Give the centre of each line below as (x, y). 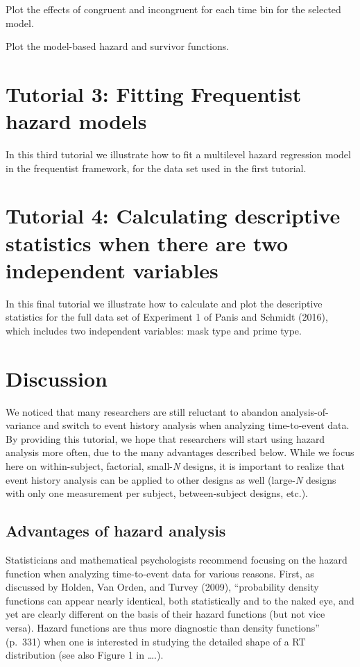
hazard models (76, 121)
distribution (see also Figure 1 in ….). (85, 655)
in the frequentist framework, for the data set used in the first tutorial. (156, 168)
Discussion (57, 378)
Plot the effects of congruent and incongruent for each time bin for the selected (173, 9)
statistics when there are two (147, 243)
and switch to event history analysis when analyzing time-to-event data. (196, 425)
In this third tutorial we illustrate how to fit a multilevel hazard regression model (178, 154)
